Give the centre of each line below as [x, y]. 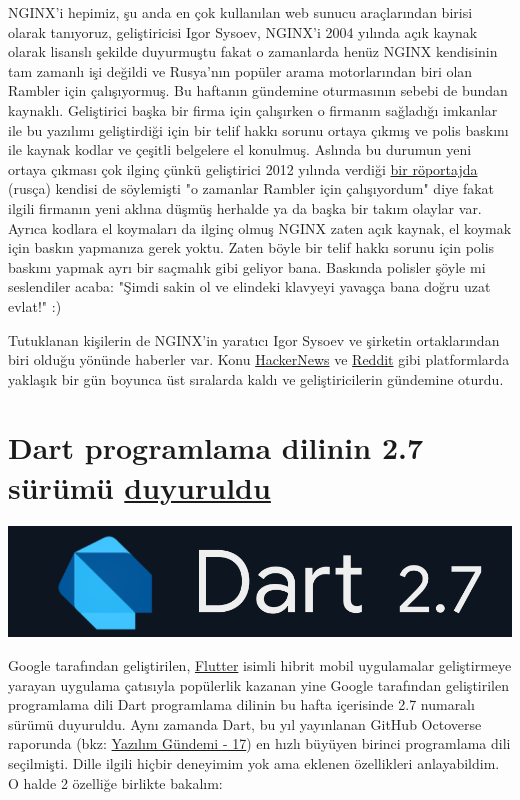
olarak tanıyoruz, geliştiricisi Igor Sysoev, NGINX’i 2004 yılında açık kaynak [243, 31]
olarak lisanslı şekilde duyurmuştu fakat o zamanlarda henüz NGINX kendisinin [253, 51]
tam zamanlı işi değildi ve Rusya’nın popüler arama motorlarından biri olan [240, 70]
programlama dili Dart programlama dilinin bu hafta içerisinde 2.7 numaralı [241, 704]
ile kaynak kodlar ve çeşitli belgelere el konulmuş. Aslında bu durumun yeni [240, 149]
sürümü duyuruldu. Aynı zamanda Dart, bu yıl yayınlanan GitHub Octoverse [245, 723]
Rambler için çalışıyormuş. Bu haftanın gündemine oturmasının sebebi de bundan [258, 90]
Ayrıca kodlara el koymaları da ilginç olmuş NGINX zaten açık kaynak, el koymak [260, 227]
